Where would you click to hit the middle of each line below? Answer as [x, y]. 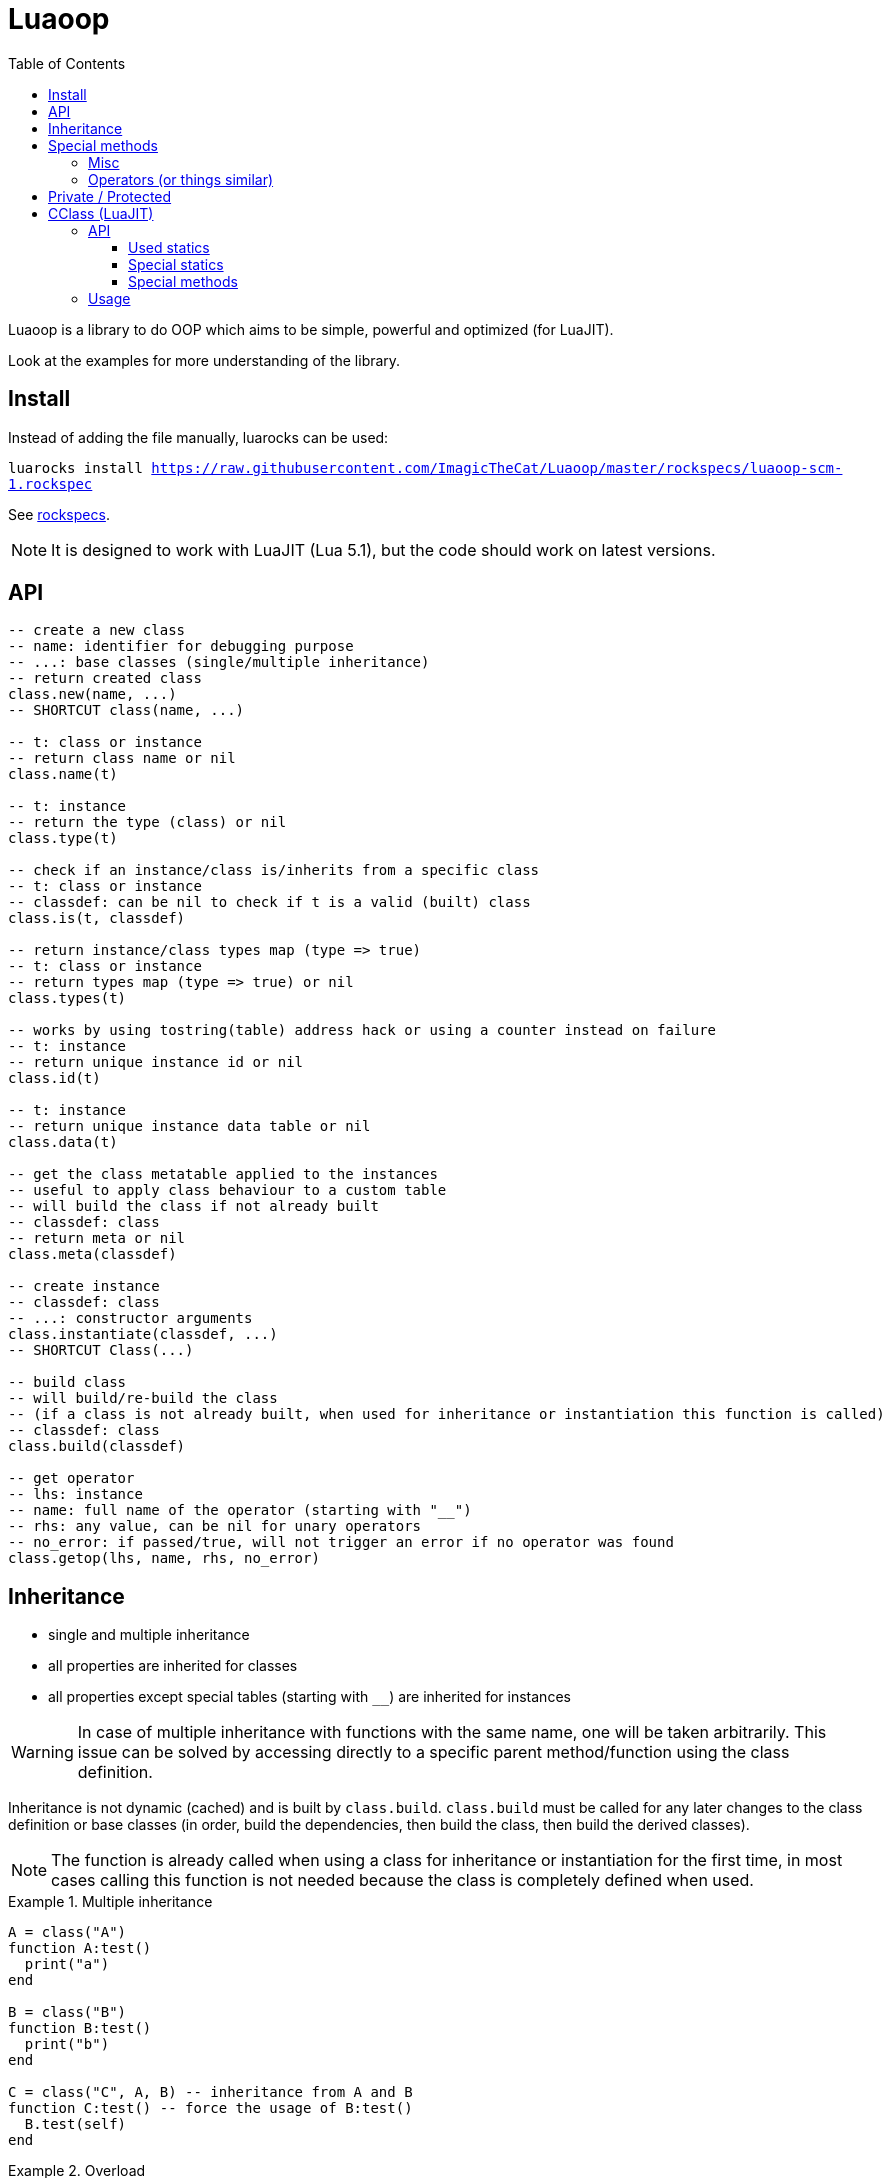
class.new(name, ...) [92, 694]
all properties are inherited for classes [173, 1666]
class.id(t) [54, 1078]
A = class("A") [67, 1932]
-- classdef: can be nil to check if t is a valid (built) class [269, 902]
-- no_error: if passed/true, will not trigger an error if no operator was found [341, 1542]
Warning [42, 1752]
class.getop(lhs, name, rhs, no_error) [164, 1558]
